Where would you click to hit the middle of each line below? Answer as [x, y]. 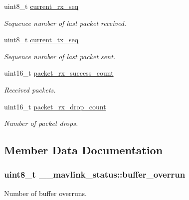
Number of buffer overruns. [45, 193]
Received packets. [30, 89]
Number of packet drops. [41, 123]
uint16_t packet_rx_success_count [59, 73]
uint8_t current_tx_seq [41, 40]
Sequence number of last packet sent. [60, 56]
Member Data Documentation [84, 150]
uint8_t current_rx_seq [41, 6]
